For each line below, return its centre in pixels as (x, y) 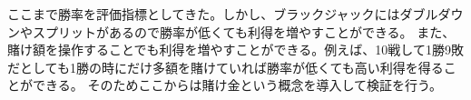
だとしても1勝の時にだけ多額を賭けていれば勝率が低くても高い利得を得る (226, 67)
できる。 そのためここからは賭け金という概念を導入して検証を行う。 (237, 85)
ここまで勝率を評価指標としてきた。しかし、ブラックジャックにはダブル (223, 14)
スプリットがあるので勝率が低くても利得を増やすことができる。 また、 (244, 31)
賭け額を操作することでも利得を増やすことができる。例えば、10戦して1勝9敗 (235, 50)
